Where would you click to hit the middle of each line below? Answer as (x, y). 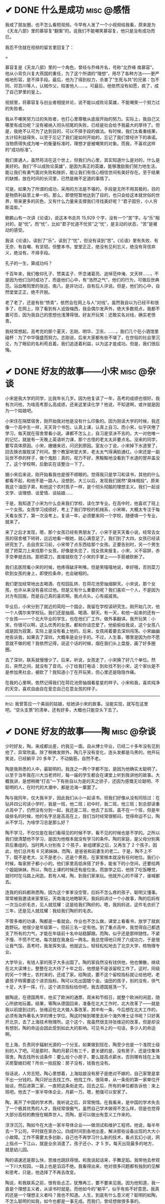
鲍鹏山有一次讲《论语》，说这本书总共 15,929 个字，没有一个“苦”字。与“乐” (80, 218)
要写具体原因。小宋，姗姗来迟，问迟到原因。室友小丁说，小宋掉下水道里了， (82, 446)
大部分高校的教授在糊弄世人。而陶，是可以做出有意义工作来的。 (69, 1114)
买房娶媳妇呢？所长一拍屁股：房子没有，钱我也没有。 (59, 1063)
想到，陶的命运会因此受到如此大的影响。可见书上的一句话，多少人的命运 (82, 1028)
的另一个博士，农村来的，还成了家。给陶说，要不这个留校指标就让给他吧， (80, 974)
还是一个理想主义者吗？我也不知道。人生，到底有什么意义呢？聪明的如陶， (84, 1195)
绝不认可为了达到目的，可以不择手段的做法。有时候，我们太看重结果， (89, 131)
